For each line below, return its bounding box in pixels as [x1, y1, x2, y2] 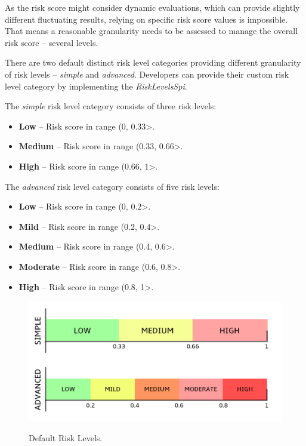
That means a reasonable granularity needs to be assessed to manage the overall [5, 24, 298, 37]
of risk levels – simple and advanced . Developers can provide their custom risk [5, 67, 289, 80]
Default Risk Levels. [29, 431, 103, 444]
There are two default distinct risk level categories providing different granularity [5, 56, 301, 69]
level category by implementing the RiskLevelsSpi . [5, 79, 187, 92]
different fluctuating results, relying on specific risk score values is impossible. [5, 13, 288, 25]
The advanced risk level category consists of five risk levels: [5, 180, 220, 192]
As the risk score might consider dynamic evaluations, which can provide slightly [5, 1, 300, 13]
